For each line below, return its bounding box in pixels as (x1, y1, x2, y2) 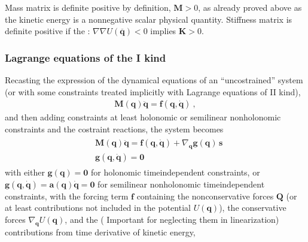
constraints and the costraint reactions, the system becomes (5, 122, 224, 135)
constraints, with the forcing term (5, 189, 129, 202)
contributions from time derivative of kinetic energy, (5, 225, 196, 238)
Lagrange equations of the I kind (5, 50, 166, 65)
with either (5, 166, 45, 179)
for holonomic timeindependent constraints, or (91, 166, 260, 179)
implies (150, 25, 176, 37)
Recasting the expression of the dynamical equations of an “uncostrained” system (5, 74, 303, 86)
